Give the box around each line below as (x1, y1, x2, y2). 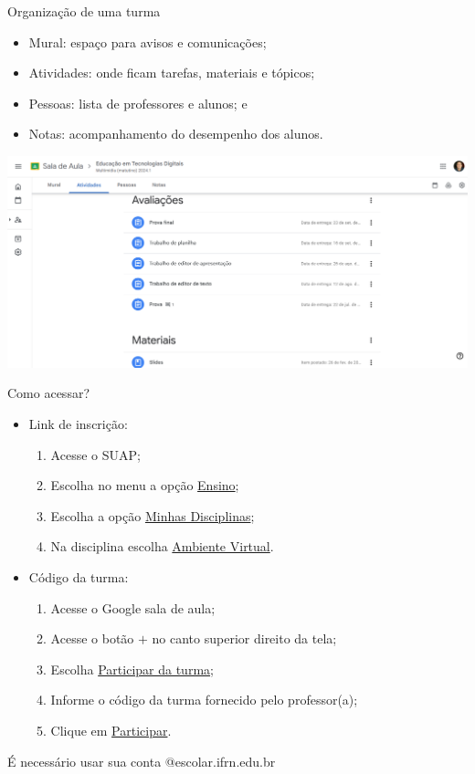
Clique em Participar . (50, 720, 172, 739)
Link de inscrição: (28, 413, 128, 433)
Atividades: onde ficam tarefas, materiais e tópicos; (28, 63, 315, 82)
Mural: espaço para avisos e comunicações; (28, 32, 267, 51)
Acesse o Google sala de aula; (50, 598, 216, 617)
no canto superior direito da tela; (152, 629, 337, 648)
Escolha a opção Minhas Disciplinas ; (50, 506, 255, 525)
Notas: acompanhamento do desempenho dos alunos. (28, 124, 323, 143)
